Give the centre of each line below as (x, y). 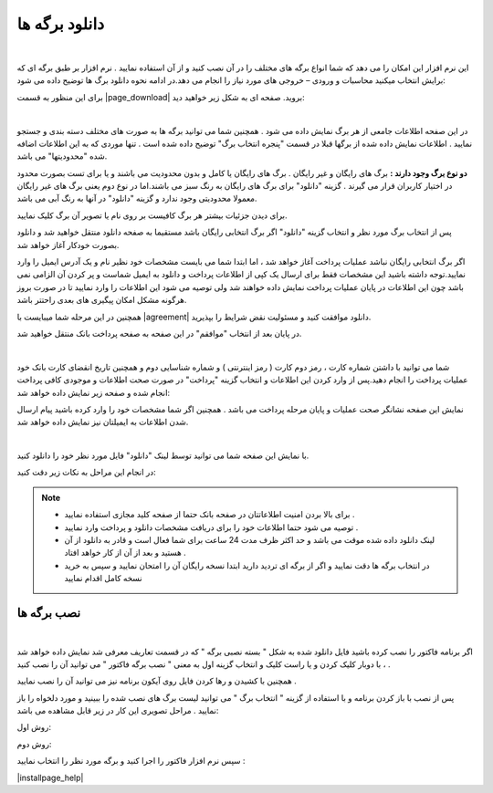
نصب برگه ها (49, 613)
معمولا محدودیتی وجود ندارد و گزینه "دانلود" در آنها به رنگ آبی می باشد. (137, 198)
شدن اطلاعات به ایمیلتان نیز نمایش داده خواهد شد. (103, 422)
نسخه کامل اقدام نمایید (103, 579)
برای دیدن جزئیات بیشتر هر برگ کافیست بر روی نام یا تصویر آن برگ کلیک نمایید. (152, 215)
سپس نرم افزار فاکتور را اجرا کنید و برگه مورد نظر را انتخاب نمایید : (131, 761)
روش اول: (34, 727)
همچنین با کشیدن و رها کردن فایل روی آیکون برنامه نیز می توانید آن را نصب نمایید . (157, 681)
